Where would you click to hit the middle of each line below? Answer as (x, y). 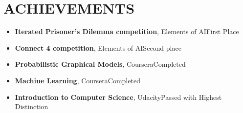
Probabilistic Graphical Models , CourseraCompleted (100, 64)
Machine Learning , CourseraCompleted (77, 80)
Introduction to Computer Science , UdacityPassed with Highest (118, 97)
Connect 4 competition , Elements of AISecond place (98, 47)
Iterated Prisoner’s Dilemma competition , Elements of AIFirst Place (127, 31)
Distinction (32, 106)
